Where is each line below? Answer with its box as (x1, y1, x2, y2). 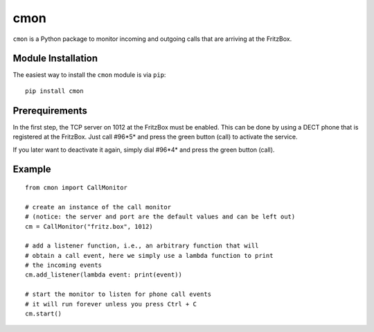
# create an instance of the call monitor (25, 203, 172, 211)
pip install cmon (25, 87, 84, 95)
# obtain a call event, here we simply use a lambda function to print (25, 252, 274, 259)
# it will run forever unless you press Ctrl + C (25, 300, 197, 308)
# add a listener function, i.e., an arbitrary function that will (25, 242, 259, 250)
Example (12, 164, 51, 175)
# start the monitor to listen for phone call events (25, 290, 211, 298)
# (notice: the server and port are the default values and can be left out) (25, 213, 296, 221)
